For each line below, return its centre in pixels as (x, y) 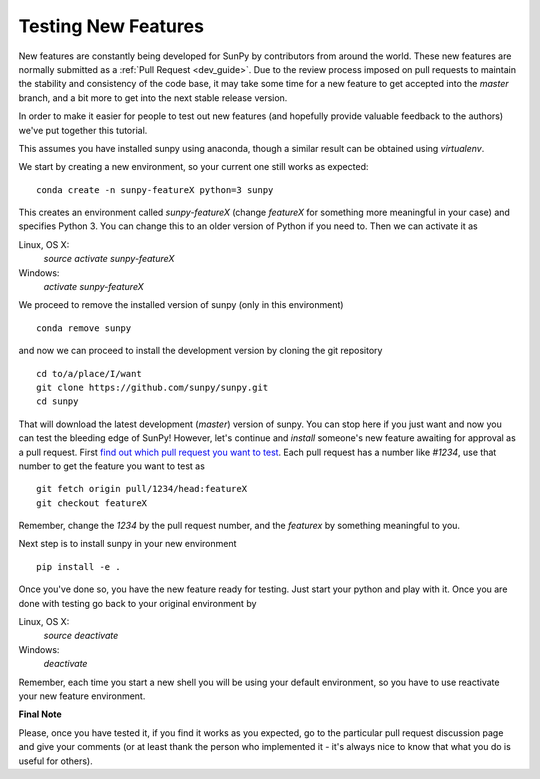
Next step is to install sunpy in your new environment (127, 544)
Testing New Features (111, 26)
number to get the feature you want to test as (111, 466)
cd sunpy (57, 401)
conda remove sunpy (84, 328)
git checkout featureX (92, 503)
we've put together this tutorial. (83, 130)
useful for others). (56, 761)
